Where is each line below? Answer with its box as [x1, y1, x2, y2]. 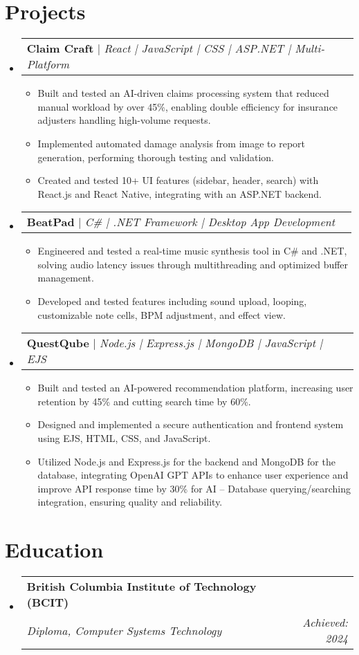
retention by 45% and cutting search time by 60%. [37, 394, 251, 408]
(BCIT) [26, 594, 69, 611]
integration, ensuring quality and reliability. [37, 495, 223, 509]
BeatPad [26, 214, 75, 230]
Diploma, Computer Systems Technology [26, 622, 222, 638]
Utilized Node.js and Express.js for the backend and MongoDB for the [37, 454, 335, 468]
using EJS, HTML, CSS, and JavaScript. [37, 431, 211, 445]
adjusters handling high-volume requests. [37, 113, 211, 127]
